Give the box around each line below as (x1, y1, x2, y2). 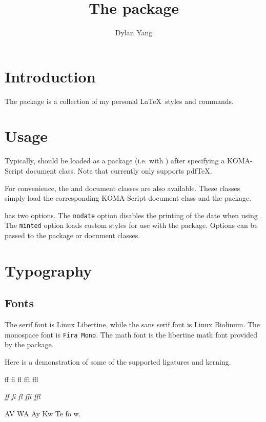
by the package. (5, 339, 54, 350)
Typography (5, 260, 92, 281)
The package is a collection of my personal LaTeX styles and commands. (5, 95, 234, 106)
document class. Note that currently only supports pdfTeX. (26, 165, 212, 176)
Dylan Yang (115, 27, 153, 38)
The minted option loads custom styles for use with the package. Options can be (5, 220, 258, 230)
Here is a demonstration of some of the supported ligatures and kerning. (5, 356, 231, 367)
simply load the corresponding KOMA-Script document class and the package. (5, 193, 252, 203)
